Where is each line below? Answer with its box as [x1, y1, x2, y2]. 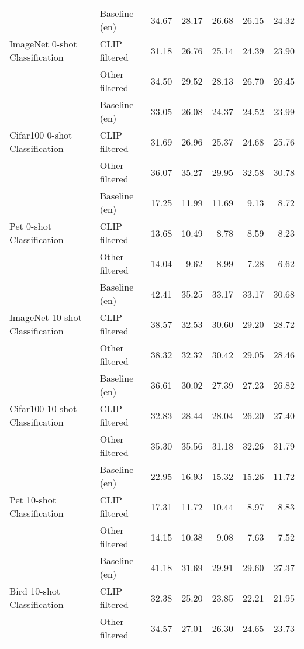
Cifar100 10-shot [9, 402, 77, 415]
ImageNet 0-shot [9, 37, 77, 50]
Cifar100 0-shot [9, 128, 72, 141]
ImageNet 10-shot [9, 310, 82, 324]
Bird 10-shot [9, 584, 61, 598]
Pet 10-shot [9, 493, 56, 506]
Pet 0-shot [9, 219, 51, 233]
